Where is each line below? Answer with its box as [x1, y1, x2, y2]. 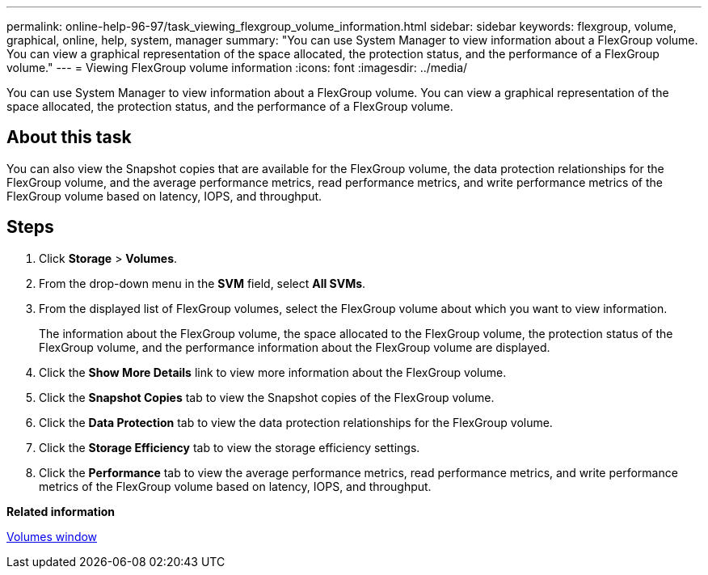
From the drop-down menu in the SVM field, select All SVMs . [39, 276, 366, 290]
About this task [6, 127, 132, 148]
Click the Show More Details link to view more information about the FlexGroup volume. [39, 365, 507, 379]
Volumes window [6, 529, 98, 543]
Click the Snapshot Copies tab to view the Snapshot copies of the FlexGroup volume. [39, 390, 495, 404]
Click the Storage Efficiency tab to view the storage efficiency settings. [39, 440, 420, 455]
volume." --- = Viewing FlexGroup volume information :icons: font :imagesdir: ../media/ [6, 61, 468, 74]
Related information [6, 504, 116, 518]
